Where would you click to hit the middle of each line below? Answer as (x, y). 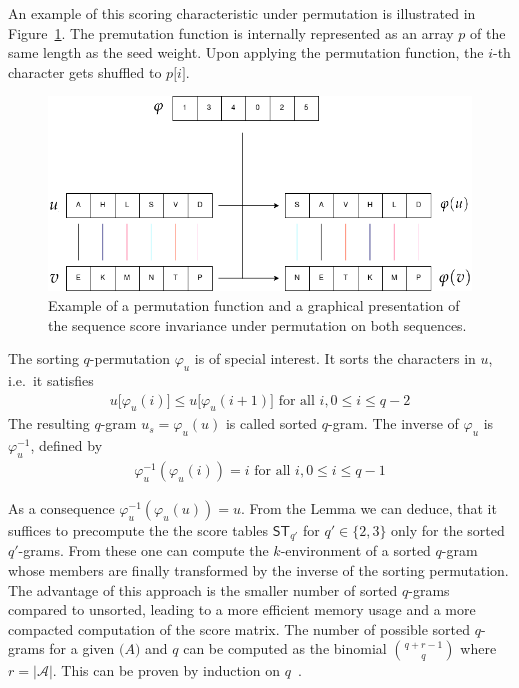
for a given (82, 648)
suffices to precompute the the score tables (138, 529)
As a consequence (61, 507)
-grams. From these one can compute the (143, 550)
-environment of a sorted (355, 550)
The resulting (49, 423)
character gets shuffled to (85, 71)
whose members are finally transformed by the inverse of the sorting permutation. (258, 570)
